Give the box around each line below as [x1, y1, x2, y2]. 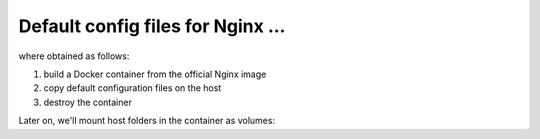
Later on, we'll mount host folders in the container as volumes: [18, 115, 275, 127]
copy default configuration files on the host [43, 82, 222, 94]
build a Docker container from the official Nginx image [43, 68, 267, 80]
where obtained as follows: [18, 50, 130, 62]
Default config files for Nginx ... [18, 15, 286, 37]
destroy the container [43, 96, 132, 108]
